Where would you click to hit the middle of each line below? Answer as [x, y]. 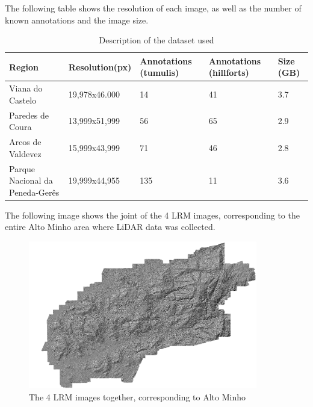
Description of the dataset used [156, 40]
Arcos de [25, 142]
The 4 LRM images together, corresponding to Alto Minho [137, 396]
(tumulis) [160, 73]
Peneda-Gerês [34, 192]
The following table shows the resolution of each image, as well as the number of [153, 8]
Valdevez [25, 153]
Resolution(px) [100, 67]
